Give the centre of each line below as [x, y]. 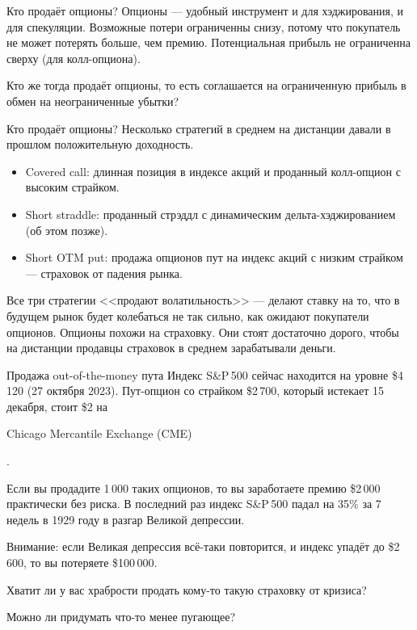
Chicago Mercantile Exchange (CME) [99, 433]
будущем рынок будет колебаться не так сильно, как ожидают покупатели [188, 315]
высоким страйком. [72, 187]
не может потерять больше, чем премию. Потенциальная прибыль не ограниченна [208, 42]
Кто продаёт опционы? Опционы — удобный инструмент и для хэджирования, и [205, 10]
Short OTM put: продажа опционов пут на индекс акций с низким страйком [214, 257]
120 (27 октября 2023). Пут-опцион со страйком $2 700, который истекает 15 [196, 391]
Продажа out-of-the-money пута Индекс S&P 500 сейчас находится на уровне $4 [205, 374]
